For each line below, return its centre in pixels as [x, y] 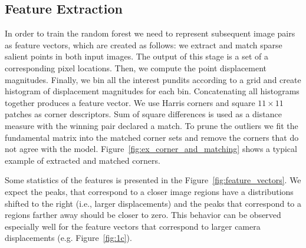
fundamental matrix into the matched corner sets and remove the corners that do [152, 137]
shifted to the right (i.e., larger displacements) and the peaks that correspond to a [153, 203]
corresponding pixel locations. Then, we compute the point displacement [136, 67]
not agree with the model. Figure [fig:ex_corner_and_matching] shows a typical [151, 149]
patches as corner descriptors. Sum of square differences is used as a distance [143, 114]
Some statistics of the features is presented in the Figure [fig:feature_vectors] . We [153, 180]
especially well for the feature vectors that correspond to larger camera [133, 226]
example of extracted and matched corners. [83, 160]
